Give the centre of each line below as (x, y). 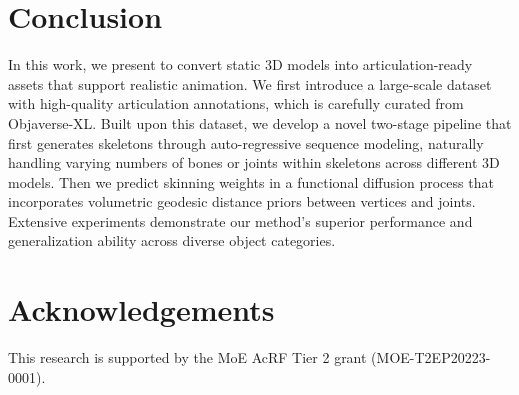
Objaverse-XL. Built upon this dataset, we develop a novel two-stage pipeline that (260, 122)
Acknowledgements (141, 309)
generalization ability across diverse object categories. (172, 240)
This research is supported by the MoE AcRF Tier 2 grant (187, 357)
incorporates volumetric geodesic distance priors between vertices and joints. (242, 201)
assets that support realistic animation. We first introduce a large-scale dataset (250, 83)
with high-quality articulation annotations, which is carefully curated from (236, 103)
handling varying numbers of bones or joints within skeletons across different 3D (254, 162)
